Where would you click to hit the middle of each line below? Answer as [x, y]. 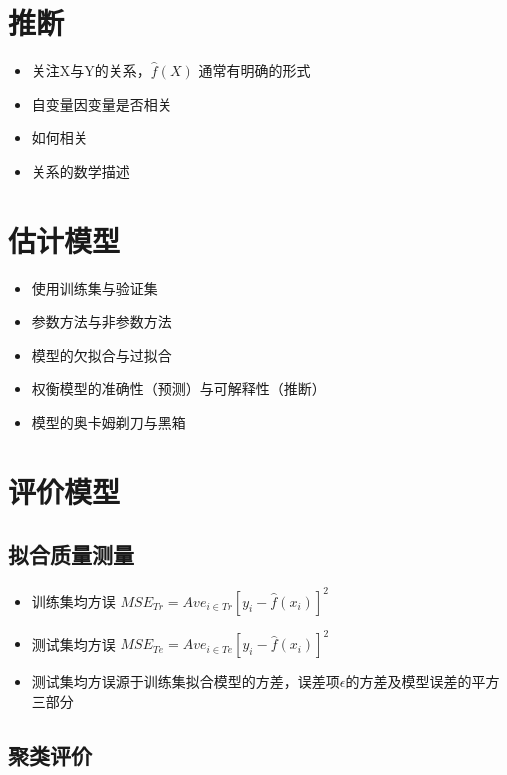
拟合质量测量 [71, 554]
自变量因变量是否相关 [101, 103]
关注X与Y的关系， [91, 70]
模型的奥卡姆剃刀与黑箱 [108, 422]
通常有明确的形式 [254, 70]
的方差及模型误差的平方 [422, 681]
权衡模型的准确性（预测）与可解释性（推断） [178, 388]
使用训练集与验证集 [94, 287]
